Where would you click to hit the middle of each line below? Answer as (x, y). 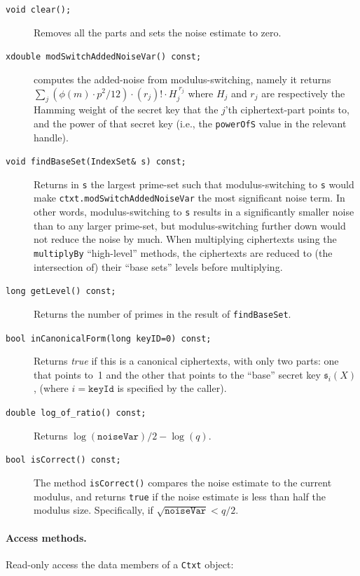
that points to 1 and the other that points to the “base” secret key (177, 374)
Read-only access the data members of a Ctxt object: (120, 564)
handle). (51, 137)
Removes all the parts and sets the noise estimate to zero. (158, 32)
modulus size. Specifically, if (94, 510)
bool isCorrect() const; (63, 460)
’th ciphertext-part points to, (287, 110)
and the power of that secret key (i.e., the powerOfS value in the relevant (190, 123)
